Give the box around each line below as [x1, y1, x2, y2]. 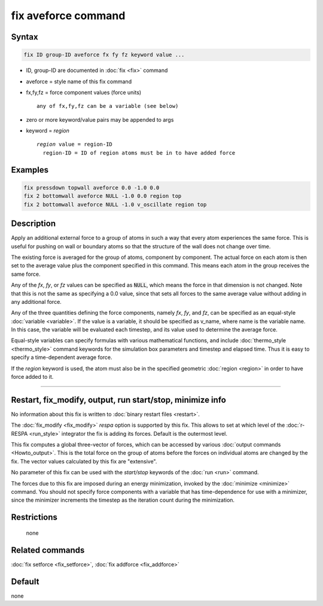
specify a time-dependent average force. [11, 354, 113, 361]
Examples [11, 165, 49, 175]
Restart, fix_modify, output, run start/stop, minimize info [11, 394, 227, 405]
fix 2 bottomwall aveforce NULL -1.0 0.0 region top [23, 192, 182, 200]
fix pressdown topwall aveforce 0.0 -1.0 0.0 [23, 184, 160, 191]
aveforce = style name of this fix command [26, 78, 132, 85]
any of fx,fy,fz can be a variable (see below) [36, 102, 179, 110]
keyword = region [26, 127, 70, 134]
